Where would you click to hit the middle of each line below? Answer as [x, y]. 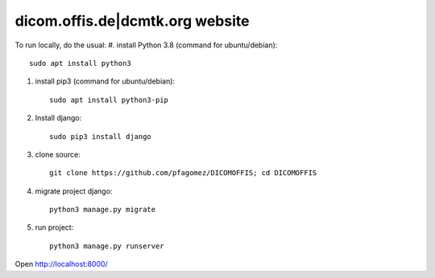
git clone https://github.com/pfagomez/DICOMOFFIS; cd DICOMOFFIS [183, 173]
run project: [54, 227]
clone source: [58, 154]
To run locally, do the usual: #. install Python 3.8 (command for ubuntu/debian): [146, 45]
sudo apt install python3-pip [109, 100]
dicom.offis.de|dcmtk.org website [132, 21]
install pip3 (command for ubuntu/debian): [105, 81]
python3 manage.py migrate [103, 210]
